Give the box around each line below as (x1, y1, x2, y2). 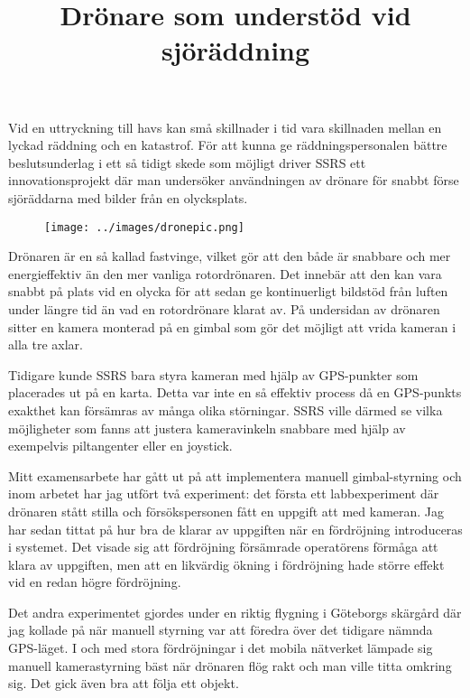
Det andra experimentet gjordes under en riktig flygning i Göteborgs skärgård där (8, 602, 462, 621)
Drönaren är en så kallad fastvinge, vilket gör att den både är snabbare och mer (8, 247, 451, 265)
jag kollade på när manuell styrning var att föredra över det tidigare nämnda (8, 620, 433, 639)
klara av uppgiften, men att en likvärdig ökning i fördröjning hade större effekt (8, 554, 445, 573)
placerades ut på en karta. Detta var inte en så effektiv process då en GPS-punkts (8, 383, 462, 402)
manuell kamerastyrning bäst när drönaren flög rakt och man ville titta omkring (8, 656, 452, 675)
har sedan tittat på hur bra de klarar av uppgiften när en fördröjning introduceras (8, 519, 463, 538)
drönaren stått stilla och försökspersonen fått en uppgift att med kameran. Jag (8, 501, 445, 520)
